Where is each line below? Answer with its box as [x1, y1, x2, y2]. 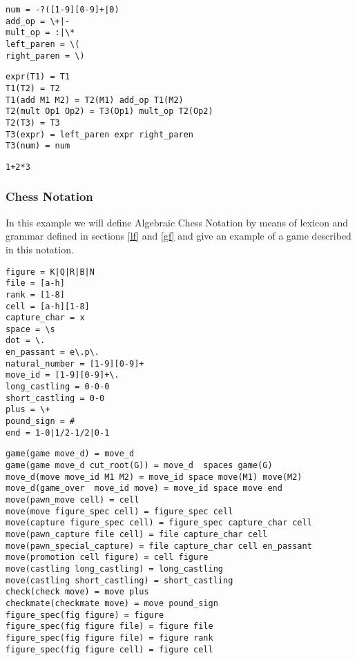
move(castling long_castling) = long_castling [6, 563, 223, 574]
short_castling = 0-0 [6, 393, 105, 403]
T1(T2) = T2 [6, 83, 60, 93]
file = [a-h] [6, 278, 65, 289]
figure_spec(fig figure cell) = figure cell [6, 644, 213, 654]
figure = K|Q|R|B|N [6, 266, 95, 277]
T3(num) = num [6, 141, 70, 151]
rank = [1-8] [6, 289, 65, 300]
